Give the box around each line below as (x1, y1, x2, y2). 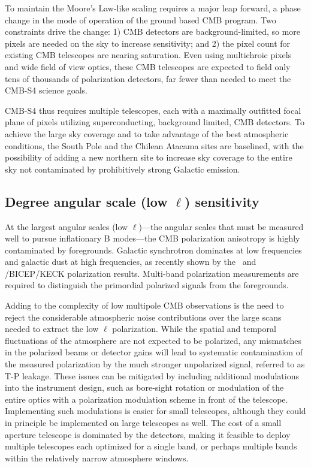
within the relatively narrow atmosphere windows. (5, 451, 189, 464)
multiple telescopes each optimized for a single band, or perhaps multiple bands (5, 440, 297, 452)
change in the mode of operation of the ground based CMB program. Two (5, 13, 276, 26)
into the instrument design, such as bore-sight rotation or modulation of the (5, 381, 284, 394)
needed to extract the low (5, 322, 99, 335)
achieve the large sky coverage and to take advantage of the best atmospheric (5, 127, 289, 140)
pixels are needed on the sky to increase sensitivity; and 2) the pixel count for (5, 37, 291, 49)
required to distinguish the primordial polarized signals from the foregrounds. (5, 279, 289, 291)
